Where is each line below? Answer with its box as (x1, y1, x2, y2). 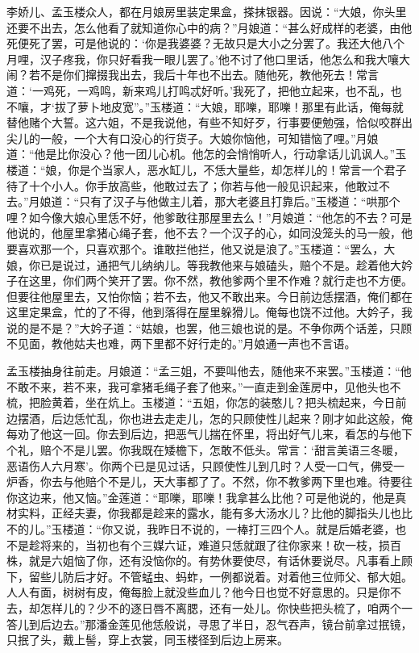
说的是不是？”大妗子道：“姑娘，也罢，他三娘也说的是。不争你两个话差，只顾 (6, 319, 413, 336)
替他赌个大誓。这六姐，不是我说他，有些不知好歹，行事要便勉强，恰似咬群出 (6, 114, 413, 131)
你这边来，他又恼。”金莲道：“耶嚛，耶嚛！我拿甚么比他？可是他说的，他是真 (6, 488, 407, 505)
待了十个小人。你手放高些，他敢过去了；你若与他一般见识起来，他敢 (6, 177, 367, 194)
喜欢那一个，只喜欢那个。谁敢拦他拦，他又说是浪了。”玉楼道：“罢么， (17, 240, 384, 257)
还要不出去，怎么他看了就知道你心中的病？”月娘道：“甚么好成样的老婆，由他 (6, 19, 413, 36)
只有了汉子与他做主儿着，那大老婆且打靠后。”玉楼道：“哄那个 (79, 193, 400, 210)
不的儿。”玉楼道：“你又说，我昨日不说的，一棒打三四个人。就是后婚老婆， (6, 521, 396, 537)
